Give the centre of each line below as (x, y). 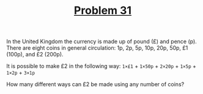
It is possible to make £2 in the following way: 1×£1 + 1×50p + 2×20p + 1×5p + (102, 66)
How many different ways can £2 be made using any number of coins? (95, 84)
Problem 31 (103, 11)
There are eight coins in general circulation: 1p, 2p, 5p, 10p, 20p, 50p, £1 (97, 48)
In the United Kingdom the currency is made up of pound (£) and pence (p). (102, 42)
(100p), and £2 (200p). (35, 55)
